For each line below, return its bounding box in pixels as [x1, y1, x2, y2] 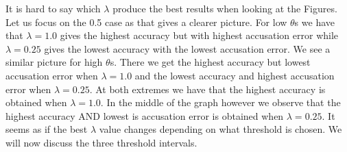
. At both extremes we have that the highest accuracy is [89, 81, 326, 96]
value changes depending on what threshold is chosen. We [99, 122, 342, 136]
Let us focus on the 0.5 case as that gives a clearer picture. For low [5, 14, 287, 29]
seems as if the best [5, 122, 88, 136]
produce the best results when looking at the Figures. [112, 1, 337, 15]
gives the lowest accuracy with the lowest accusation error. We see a [44, 41, 331, 55]
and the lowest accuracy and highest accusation [134, 68, 335, 82]
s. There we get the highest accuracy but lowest [110, 55, 311, 69]
